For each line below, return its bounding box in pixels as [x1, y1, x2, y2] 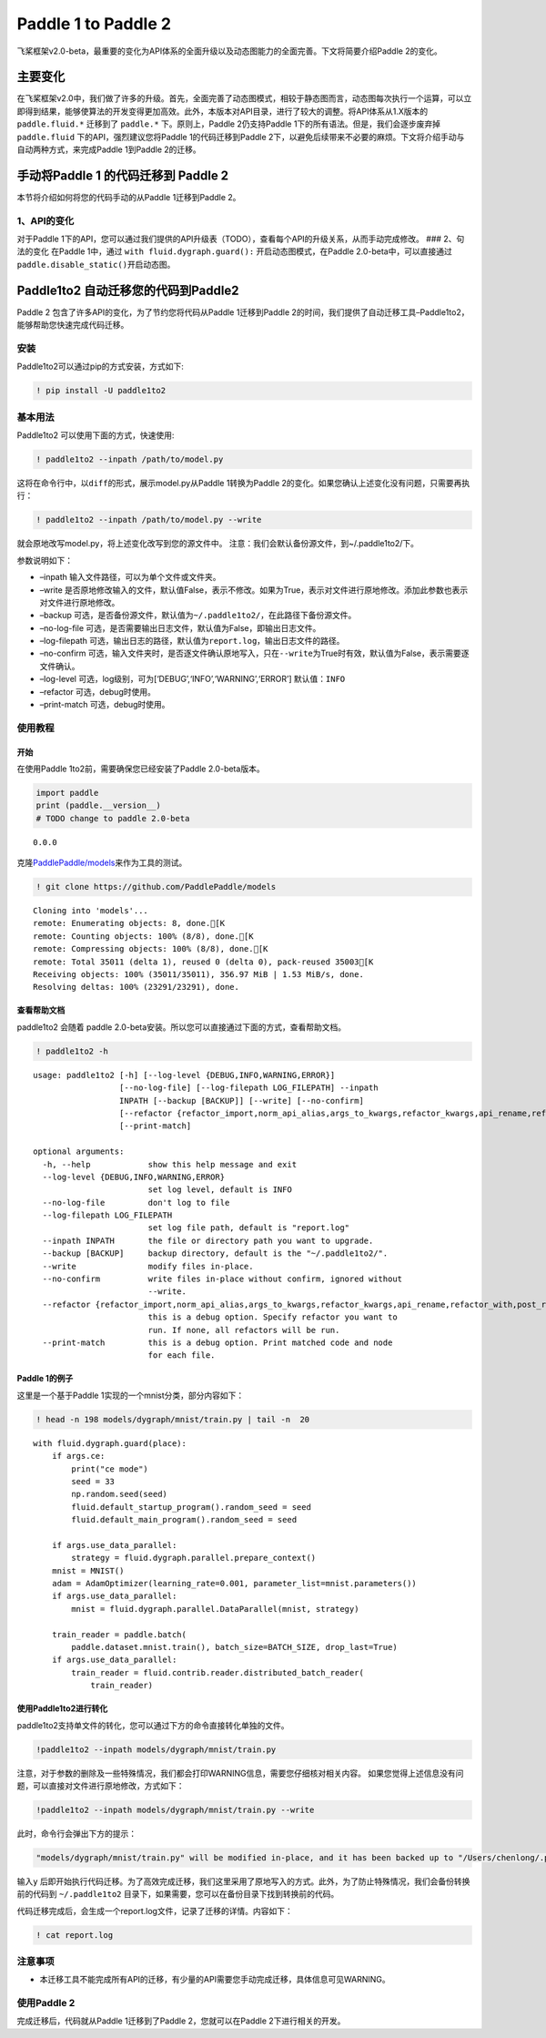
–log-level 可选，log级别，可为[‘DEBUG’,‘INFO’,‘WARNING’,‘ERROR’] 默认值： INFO [39, 674, 346, 685]
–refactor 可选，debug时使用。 [39, 686, 157, 697]
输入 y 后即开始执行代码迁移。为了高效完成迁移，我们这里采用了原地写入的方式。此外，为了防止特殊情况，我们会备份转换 [16, 1876, 470, 1887]
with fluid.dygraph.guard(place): [33, 1438, 187, 1448]
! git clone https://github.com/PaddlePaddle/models [35, 881, 277, 892]
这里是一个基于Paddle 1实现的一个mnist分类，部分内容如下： [16, 1390, 245, 1401]
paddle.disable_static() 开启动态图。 [16, 259, 176, 270]
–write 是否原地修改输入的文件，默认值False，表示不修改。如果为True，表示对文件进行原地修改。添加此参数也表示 [39, 584, 469, 596]
